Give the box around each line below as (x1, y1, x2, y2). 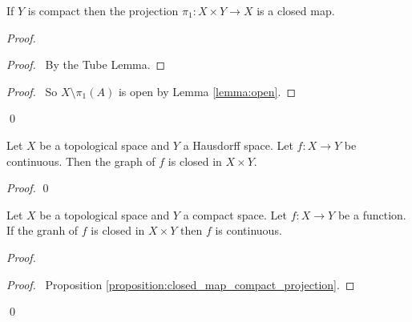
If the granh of (6, 222, 79, 239)
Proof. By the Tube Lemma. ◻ (6, 56, 166, 73)
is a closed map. (256, 2, 335, 18)
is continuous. (215, 222, 282, 239)
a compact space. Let (183, 206, 288, 223)
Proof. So (6, 83, 58, 99)
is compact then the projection (27, 2, 179, 18)
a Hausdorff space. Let (183, 136, 293, 153)
